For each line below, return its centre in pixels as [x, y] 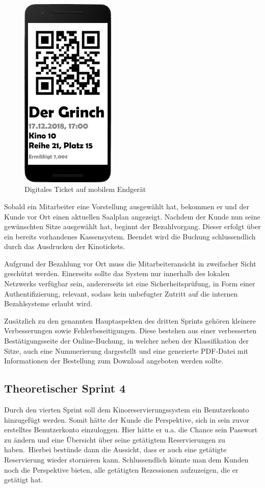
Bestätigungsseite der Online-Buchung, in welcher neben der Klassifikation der [127, 341]
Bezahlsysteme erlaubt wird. [48, 303]
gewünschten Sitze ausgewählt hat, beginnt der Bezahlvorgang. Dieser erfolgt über [132, 226]
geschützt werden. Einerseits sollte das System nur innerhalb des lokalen [117, 273]
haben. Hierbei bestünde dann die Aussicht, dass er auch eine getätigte [115, 449]
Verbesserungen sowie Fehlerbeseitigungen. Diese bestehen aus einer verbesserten [130, 331]
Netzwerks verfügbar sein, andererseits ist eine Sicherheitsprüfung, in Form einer [130, 284]
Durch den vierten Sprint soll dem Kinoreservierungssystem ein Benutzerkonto [127, 410]
